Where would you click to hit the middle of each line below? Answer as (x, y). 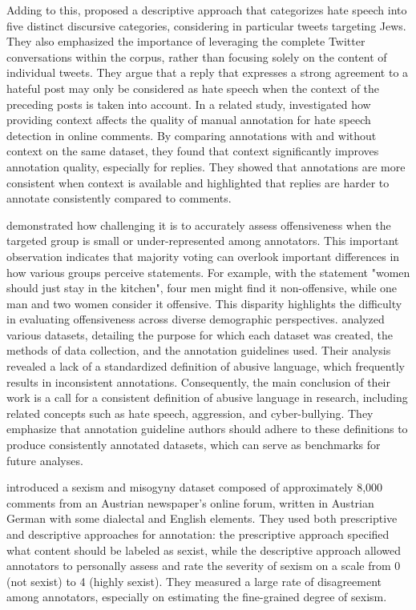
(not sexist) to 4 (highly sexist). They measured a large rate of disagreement (194, 581)
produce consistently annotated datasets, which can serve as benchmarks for (194, 445)
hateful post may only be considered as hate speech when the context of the (193, 88)
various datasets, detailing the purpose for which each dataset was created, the (200, 334)
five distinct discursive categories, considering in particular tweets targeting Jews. (206, 25)
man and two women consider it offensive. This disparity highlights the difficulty (204, 303)
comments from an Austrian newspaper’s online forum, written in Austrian (190, 502)
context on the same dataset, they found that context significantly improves (193, 151)
